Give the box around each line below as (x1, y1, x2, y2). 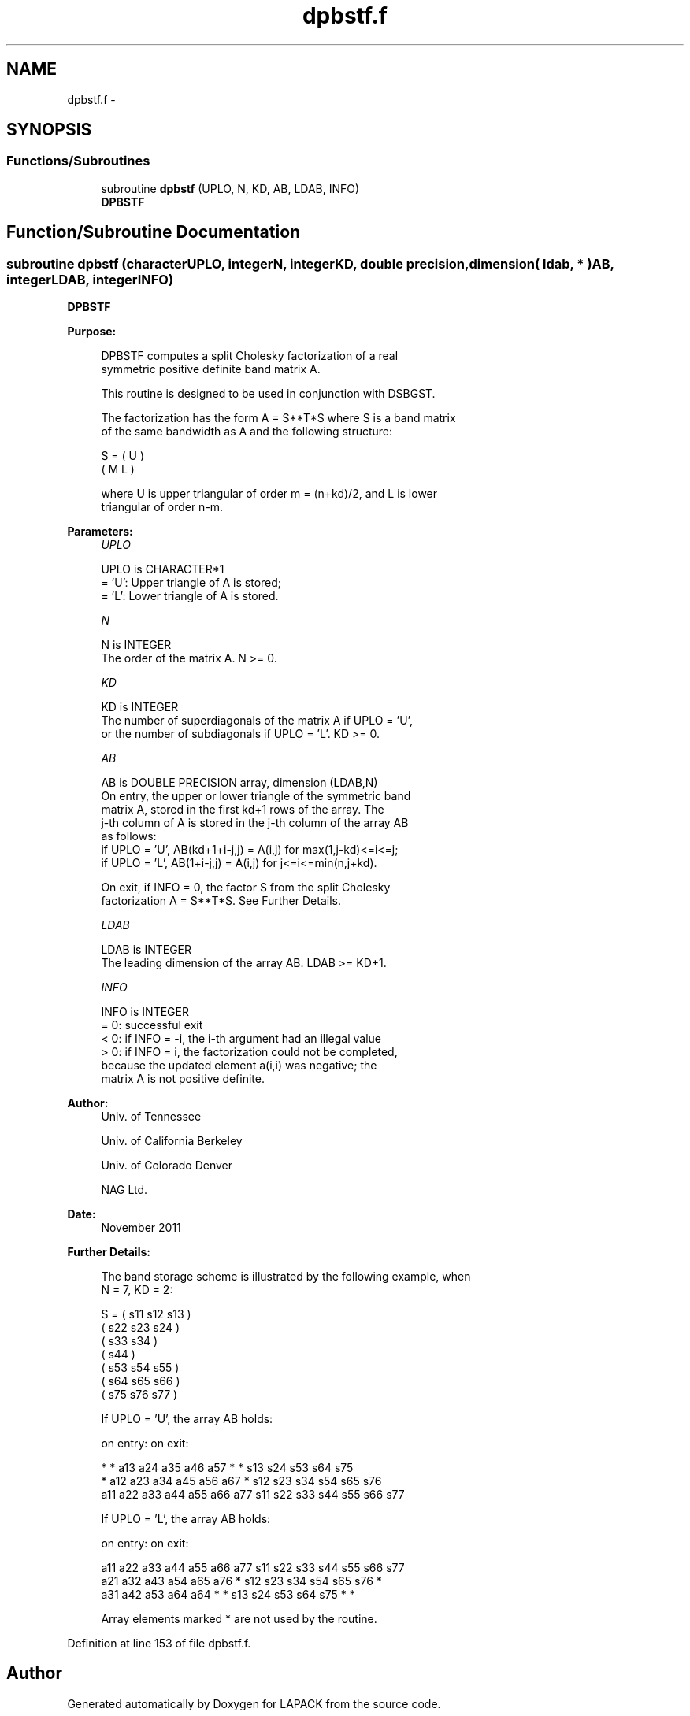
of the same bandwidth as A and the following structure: (101, 424, 393, 439)
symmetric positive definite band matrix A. (101, 362, 321, 376)
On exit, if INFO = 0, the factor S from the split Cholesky (101, 880, 391, 895)
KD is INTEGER (101, 700, 179, 714)
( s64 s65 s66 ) (101, 1374, 180, 1388)
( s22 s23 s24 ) (101, 1321, 180, 1335)
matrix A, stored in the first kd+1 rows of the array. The (101, 802, 384, 817)
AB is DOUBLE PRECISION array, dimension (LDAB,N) (101, 776, 378, 790)
